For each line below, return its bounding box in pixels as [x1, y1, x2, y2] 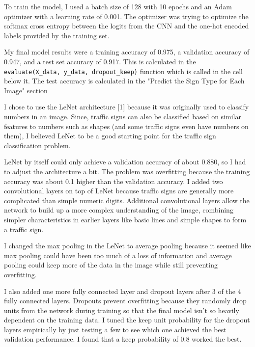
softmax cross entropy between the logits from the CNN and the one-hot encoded [4, 21, 249, 31]
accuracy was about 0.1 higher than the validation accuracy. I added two [4, 176, 223, 186]
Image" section [4, 85, 48, 95]
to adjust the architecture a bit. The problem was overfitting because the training [4, 166, 250, 176]
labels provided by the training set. [4, 30, 110, 40]
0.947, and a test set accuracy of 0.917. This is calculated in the [4, 56, 196, 66]
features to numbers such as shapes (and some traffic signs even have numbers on [4, 121, 249, 131]
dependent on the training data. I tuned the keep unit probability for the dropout [4, 315, 250, 325]
